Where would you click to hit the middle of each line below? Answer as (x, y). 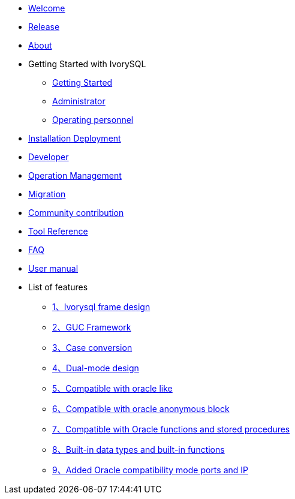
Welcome (47, 8)
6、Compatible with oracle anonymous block (141, 409)
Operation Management (75, 175)
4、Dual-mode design (96, 368)
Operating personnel (93, 120)
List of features (58, 287)
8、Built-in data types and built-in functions (139, 450)
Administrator (79, 101)
